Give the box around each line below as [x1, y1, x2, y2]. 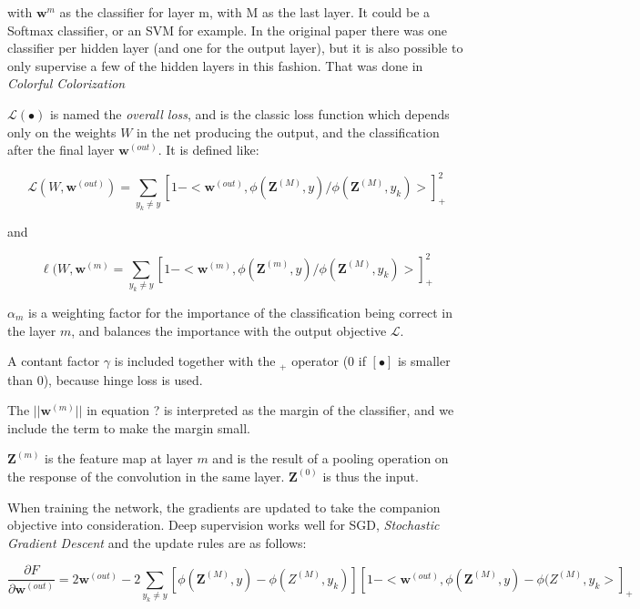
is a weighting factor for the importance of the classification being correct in [28, 302, 452, 321]
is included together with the [114, 351, 276, 370]
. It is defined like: [157, 140, 259, 159]
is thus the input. [322, 466, 419, 485]
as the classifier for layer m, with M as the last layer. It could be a [59, 3, 431, 21]
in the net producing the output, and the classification [137, 122, 440, 141]
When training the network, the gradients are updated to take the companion [7, 497, 441, 516]
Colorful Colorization [7, 74, 126, 93]
